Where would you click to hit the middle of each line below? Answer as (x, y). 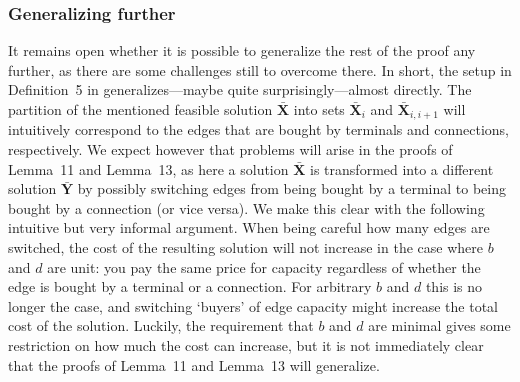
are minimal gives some (439, 325)
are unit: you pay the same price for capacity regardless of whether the (264, 266)
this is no (454, 286)
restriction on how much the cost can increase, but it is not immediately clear (246, 344)
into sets (319, 109)
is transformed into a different (402, 168)
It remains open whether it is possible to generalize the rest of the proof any (242, 50)
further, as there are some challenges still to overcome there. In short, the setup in (260, 69)
